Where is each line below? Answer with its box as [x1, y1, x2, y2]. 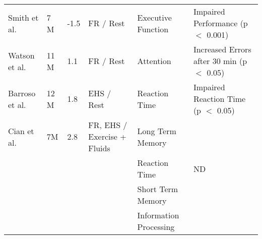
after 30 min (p [193, 55, 247, 67]
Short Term [137, 183, 178, 195]
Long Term [137, 125, 176, 137]
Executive [137, 11, 172, 23]
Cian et [8, 125, 34, 137]
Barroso [8, 87, 36, 99]
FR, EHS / [88, 119, 127, 131]
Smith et [8, 11, 39, 23]
